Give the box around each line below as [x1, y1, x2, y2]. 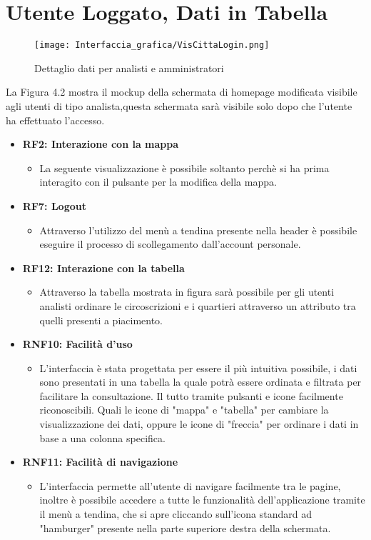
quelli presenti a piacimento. [39, 312, 163, 327]
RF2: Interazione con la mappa [22, 136, 179, 151]
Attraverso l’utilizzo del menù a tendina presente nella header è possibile [39, 222, 357, 237]
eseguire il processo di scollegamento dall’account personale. [39, 236, 301, 251]
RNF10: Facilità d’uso [22, 336, 133, 351]
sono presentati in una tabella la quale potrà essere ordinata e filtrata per [39, 374, 362, 389]
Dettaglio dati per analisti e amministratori [34, 60, 224, 75]
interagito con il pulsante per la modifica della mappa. [39, 174, 277, 189]
